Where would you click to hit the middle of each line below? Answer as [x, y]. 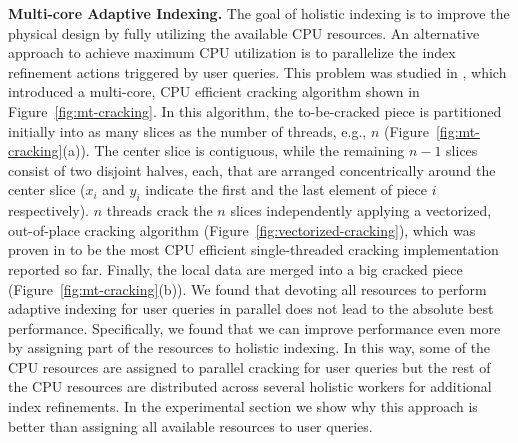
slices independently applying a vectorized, [361, 210]
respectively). [49, 210]
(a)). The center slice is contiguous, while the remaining [233, 150]
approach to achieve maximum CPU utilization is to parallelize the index [232, 52]
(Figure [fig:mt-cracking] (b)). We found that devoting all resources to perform [247, 288]
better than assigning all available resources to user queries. [190, 425]
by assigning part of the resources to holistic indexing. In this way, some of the [249, 347]
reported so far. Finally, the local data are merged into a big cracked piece [235, 268]
